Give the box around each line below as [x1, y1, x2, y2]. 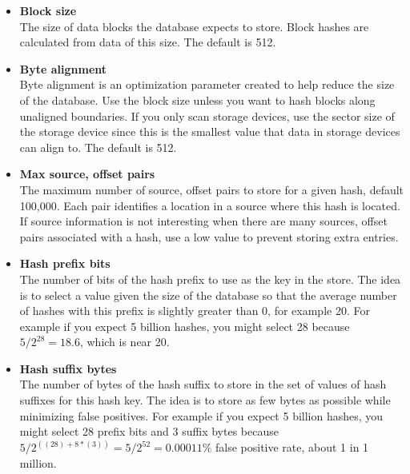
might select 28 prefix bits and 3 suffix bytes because [19, 423, 279, 440]
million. [19, 454, 57, 471]
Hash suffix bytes [19, 360, 117, 376]
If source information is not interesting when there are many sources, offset [19, 213, 388, 229]
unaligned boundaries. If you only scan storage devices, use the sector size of [19, 107, 395, 124]
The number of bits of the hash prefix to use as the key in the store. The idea [19, 270, 401, 287]
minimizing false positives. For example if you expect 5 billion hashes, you [19, 407, 384, 424]
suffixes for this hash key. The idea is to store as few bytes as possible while [19, 392, 391, 408]
